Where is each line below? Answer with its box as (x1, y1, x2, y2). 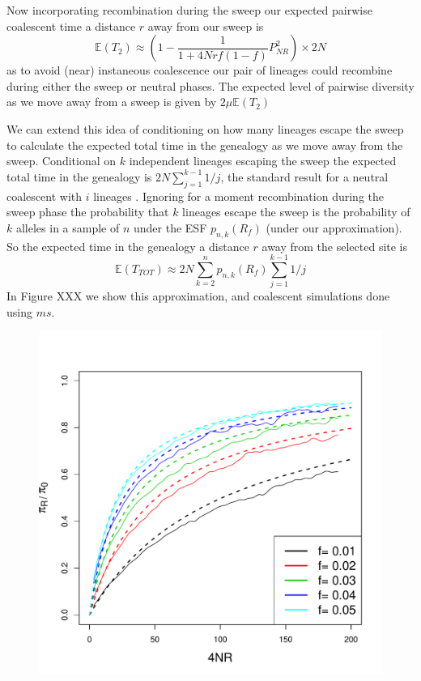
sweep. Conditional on (6, 152, 117, 169)
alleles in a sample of (15, 219, 120, 236)
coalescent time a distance (6, 17, 136, 34)
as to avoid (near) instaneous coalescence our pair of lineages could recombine (6, 62, 393, 79)
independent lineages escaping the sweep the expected (129, 152, 397, 169)
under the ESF (134, 219, 207, 236)
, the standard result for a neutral (220, 168, 389, 185)
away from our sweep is (147, 17, 264, 34)
